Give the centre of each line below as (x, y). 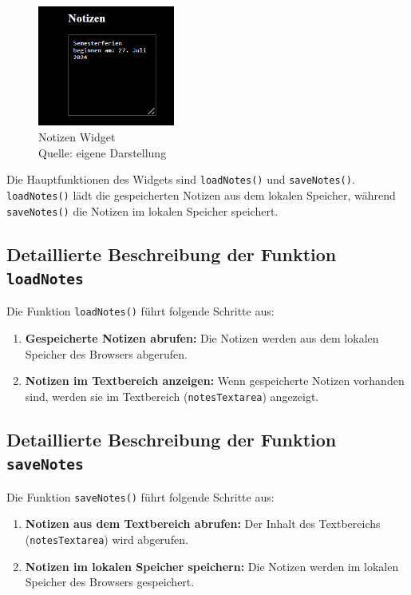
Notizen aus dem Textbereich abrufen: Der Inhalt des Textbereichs (203, 524)
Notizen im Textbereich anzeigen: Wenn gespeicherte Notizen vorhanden (215, 381)
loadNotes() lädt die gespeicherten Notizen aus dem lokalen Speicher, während (201, 194)
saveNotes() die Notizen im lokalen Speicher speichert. (142, 210)
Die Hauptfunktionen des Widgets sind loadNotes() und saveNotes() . (181, 179)
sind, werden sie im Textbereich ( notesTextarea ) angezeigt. (172, 396)
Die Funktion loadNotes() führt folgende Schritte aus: (140, 311)
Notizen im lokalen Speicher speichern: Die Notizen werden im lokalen (212, 566)
